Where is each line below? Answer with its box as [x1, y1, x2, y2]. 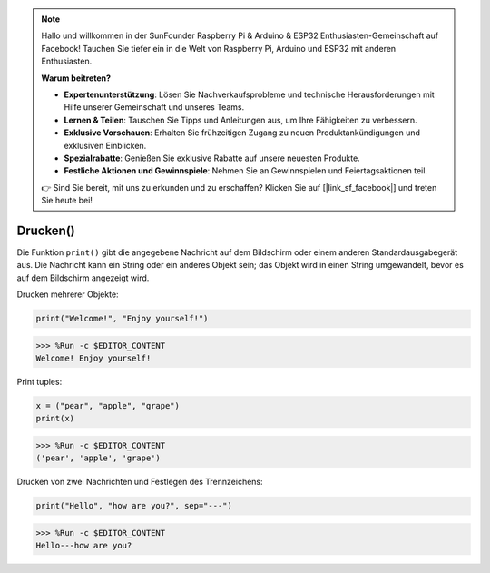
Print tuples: [16, 377, 63, 388]
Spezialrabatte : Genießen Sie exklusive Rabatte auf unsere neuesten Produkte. [64, 153, 360, 163]
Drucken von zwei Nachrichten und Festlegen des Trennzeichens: [16, 477, 263, 488]
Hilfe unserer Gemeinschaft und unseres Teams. [64, 102, 245, 113]
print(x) [35, 413, 75, 424]
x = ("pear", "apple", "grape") [35, 400, 181, 411]
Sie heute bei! [41, 195, 93, 206]
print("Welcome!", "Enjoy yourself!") [35, 313, 209, 324]
